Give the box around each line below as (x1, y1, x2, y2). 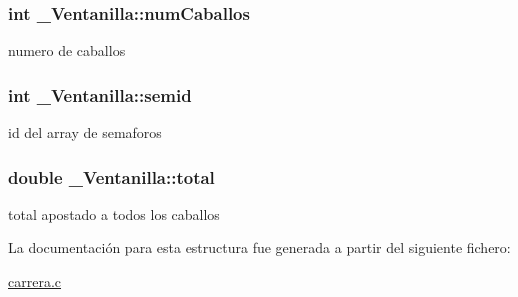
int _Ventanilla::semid (8, 82, 192, 107)
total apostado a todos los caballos (8, 203, 220, 224)
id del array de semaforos (8, 122, 162, 143)
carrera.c (8, 271, 62, 292)
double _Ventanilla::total (8, 164, 215, 189)
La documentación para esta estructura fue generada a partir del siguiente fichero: (8, 237, 511, 258)
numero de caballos (8, 40, 126, 61)
